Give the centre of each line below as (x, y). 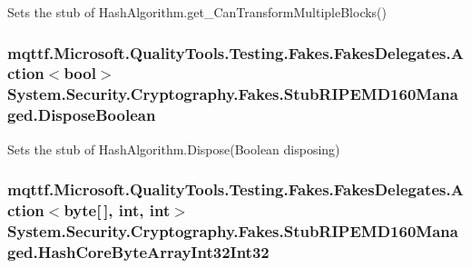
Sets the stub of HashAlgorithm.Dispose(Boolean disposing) (174, 149)
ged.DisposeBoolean (82, 115)
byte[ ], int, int (117, 210)
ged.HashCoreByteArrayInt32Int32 (138, 251)
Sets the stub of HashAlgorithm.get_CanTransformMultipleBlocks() (197, 12)
